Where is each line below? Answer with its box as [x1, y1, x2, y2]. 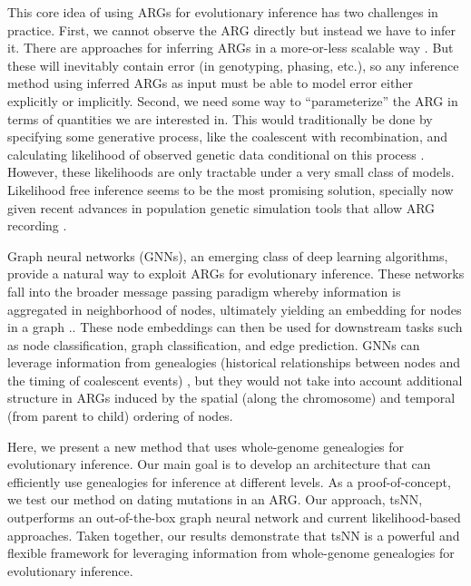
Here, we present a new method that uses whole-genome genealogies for [7, 436, 405, 455]
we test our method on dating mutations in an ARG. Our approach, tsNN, [7, 490, 423, 509]
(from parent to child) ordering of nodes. [7, 406, 233, 425]
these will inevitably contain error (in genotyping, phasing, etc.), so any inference [7, 55, 459, 74]
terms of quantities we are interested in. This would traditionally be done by [7, 109, 433, 128]
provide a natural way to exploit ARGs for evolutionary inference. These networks [7, 264, 465, 283]
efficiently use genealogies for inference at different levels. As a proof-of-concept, [7, 472, 451, 491]
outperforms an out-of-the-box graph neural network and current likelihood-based [7, 508, 461, 527]
